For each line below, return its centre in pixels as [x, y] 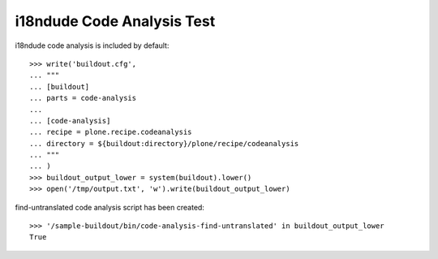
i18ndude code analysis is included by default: [92, 45]
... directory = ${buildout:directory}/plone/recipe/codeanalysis [164, 143]
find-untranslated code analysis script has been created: [109, 207]
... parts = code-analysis [83, 98]
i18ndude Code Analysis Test [115, 21]
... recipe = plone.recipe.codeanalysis [111, 132]
